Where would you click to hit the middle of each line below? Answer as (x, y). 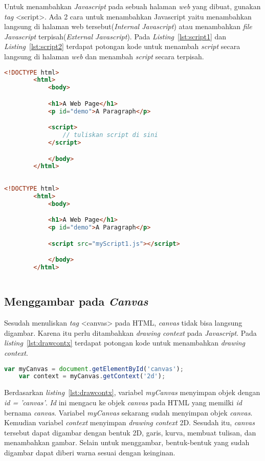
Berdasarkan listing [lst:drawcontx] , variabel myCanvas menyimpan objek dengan (132, 392)
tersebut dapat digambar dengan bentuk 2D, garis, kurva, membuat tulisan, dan (130, 432)
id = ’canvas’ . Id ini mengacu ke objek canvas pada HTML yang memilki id (123, 402)
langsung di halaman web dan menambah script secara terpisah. (104, 56)
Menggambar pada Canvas (76, 301)
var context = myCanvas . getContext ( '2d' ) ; (92, 376)
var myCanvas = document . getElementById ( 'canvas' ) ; (94, 369)
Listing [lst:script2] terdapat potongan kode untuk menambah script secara (122, 46)
